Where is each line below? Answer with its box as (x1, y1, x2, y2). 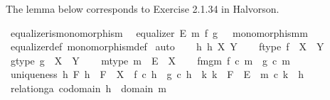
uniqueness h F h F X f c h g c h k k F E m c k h (10, 67, 304, 82)
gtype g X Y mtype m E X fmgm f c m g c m (10, 52, 290, 67)
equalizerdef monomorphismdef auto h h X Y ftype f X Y (10, 39, 324, 54)
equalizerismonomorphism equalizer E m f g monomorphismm (10, 25, 308, 40)
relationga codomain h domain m (10, 80, 167, 95)
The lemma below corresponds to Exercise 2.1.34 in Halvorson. (6, 1, 280, 16)
